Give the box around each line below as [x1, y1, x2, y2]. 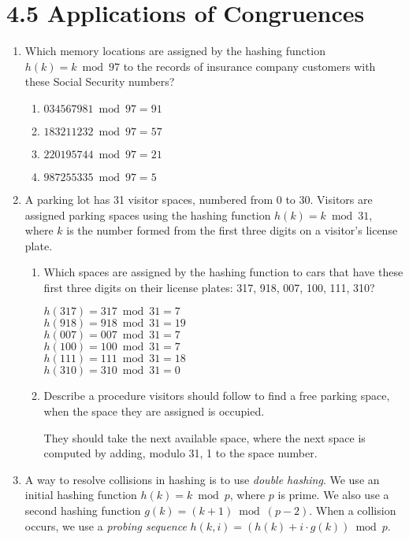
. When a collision [309, 502, 396, 519]
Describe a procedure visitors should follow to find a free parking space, [43, 387, 390, 404]
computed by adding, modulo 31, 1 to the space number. [43, 445, 318, 461]
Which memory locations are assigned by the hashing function [24, 43, 325, 59]
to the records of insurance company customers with [123, 57, 376, 74]
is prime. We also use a [277, 486, 389, 503]
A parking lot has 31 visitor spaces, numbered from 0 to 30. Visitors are [24, 190, 373, 207]
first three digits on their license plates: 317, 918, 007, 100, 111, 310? [43, 279, 375, 295]
